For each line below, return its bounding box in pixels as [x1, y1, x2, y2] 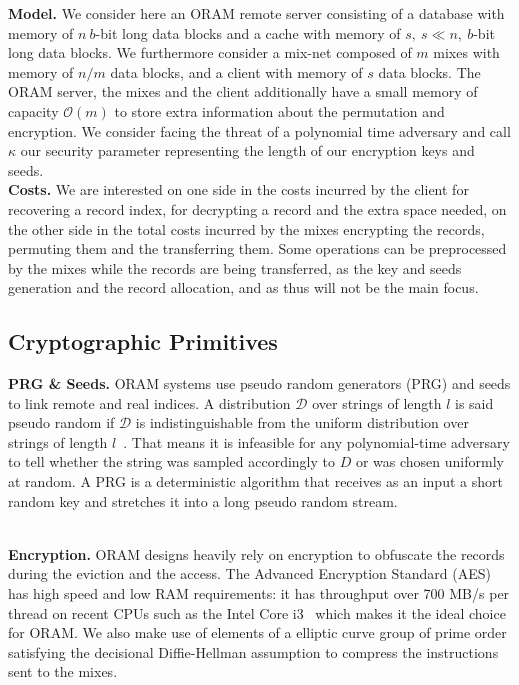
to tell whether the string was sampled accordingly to [8, 451, 335, 472]
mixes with [433, 42, 500, 63]
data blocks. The [378, 61, 481, 82]
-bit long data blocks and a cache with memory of [95, 22, 401, 43]
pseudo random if [8, 412, 115, 433]
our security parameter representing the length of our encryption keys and [20, 140, 475, 161]
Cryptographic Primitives [8, 326, 278, 357]
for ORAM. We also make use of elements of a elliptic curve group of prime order [8, 622, 507, 643]
